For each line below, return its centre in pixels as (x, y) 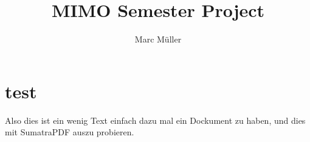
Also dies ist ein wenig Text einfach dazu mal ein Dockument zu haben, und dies (155, 120)
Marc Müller (158, 39)
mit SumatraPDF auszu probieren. (70, 132)
